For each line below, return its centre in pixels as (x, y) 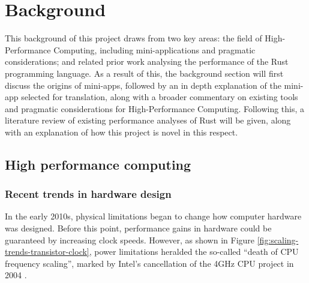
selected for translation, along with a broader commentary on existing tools (160, 97)
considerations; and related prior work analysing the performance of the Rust (147, 61)
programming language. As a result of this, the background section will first (144, 73)
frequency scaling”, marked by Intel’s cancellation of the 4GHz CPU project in (149, 263)
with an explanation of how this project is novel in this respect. (121, 132)
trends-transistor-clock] (47, 252)
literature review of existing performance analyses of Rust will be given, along (148, 120)
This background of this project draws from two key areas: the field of (133, 38)
